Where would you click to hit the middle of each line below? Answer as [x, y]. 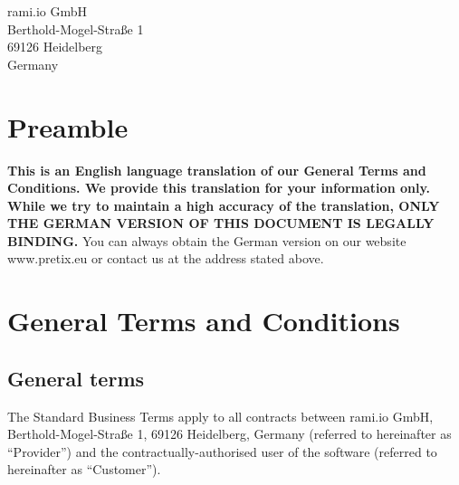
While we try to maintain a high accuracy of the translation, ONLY [224, 205]
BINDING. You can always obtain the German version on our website [207, 240]
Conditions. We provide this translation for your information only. [219, 188]
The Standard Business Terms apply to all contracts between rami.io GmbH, [220, 416]
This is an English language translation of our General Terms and [217, 170]
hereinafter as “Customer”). [84, 469]
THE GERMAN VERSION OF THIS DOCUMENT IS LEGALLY [221, 223]
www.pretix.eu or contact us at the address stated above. [166, 258]
